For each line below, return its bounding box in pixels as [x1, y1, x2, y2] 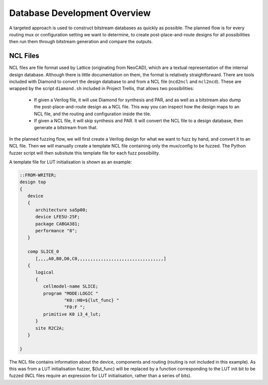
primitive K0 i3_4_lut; [43, 311, 101, 317]
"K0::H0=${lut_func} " [64, 297, 119, 303]
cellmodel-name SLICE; [43, 284, 99, 289]
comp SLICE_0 [27, 249, 60, 254]
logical [35, 270, 54, 275]
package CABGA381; [35, 221, 80, 227]
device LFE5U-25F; [35, 214, 80, 220]
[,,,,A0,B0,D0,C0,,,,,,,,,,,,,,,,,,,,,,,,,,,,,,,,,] [35, 256, 166, 261]
